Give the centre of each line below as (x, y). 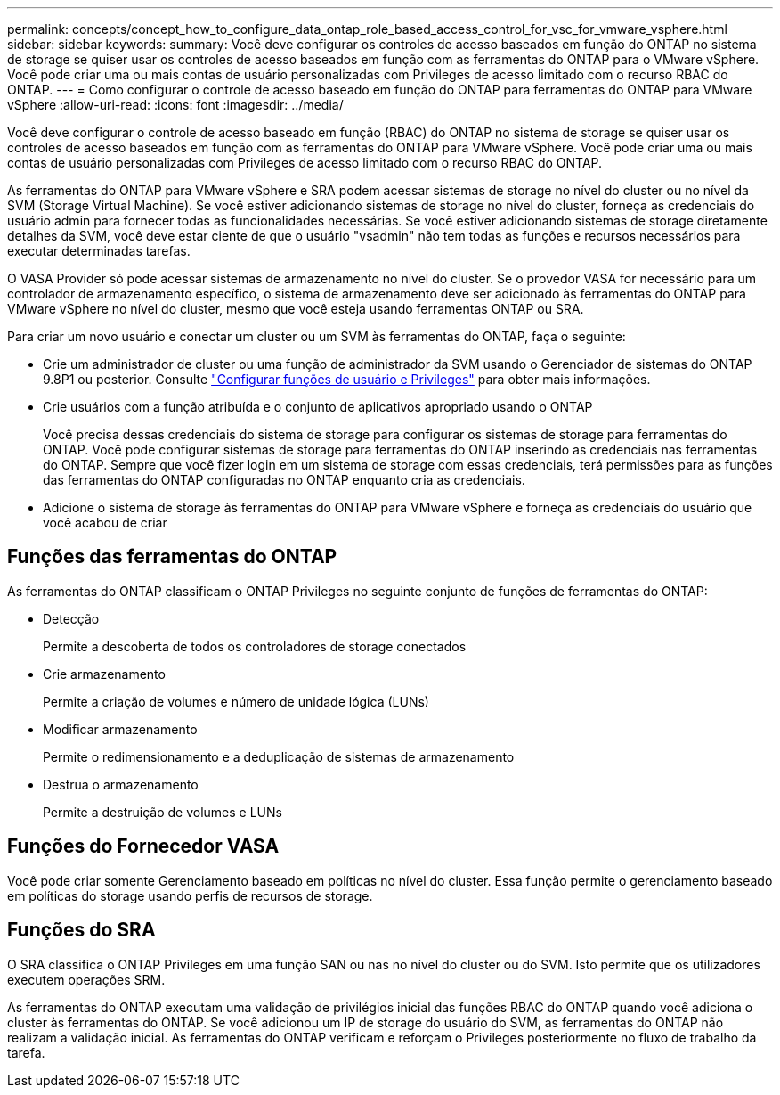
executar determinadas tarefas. (99, 251)
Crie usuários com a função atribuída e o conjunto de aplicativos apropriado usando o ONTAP (318, 407)
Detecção (71, 618)
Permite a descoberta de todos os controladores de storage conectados (255, 646)
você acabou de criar (105, 523)
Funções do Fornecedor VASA (143, 846)
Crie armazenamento (104, 674)
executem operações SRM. (86, 979)
